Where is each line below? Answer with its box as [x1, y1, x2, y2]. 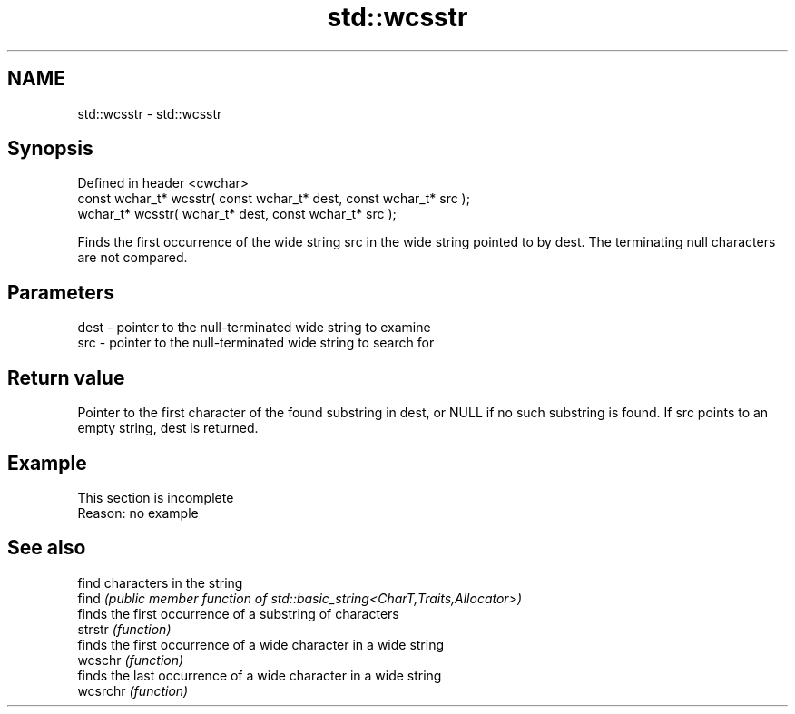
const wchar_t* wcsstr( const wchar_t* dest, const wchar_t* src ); [77, 191, 470, 207]
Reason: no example [77, 504, 199, 521]
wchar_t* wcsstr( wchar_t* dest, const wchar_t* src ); [77, 206, 397, 222]
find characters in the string [77, 574, 243, 591]
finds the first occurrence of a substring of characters [77, 605, 399, 621]
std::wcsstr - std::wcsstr [77, 105, 222, 122]
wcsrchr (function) [77, 682, 189, 699]
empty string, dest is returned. [77, 420, 259, 436]
